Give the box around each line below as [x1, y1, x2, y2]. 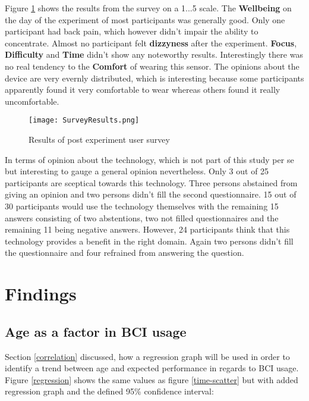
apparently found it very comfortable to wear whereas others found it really [5, 83, 280, 96]
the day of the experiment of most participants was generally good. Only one [5, 13, 285, 26]
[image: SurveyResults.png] [29, 116, 140, 125]
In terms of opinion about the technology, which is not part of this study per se [5, 153, 294, 165]
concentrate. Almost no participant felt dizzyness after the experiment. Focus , [5, 36, 297, 49]
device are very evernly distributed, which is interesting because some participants [5, 71, 304, 84]
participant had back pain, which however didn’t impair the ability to [5, 25, 258, 37]
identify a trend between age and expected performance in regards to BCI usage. [5, 362, 299, 374]
